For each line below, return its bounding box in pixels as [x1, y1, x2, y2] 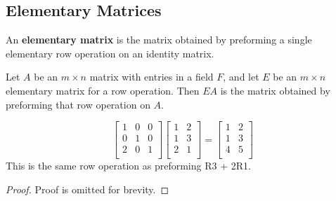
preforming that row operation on [6, 97, 150, 111]
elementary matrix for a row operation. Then [6, 83, 200, 97]
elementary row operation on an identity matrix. [6, 46, 214, 60]
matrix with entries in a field [89, 69, 214, 84]
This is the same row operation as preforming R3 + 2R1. [6, 158, 251, 173]
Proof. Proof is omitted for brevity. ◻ [6, 181, 169, 196]
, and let [223, 69, 259, 84]
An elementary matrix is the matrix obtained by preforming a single [6, 32, 312, 47]
